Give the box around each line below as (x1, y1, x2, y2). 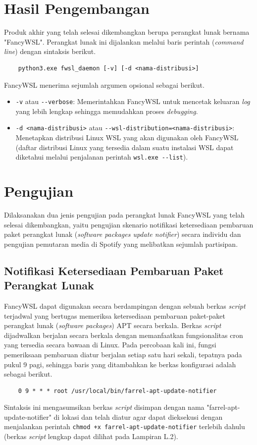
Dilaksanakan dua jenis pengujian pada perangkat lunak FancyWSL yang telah (4, 209, 245, 220)
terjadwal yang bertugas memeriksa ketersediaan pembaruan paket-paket (4, 310, 225, 321)
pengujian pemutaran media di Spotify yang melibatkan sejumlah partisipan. (4, 238, 238, 249)
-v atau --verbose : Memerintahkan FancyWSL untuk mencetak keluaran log (15, 96, 250, 107)
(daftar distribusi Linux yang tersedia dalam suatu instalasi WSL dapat (15, 142, 234, 152)
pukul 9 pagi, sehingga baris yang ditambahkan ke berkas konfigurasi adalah (4, 359, 236, 369)
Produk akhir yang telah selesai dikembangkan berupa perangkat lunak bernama (4, 27, 250, 37)
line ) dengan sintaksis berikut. (4, 46, 96, 56)
